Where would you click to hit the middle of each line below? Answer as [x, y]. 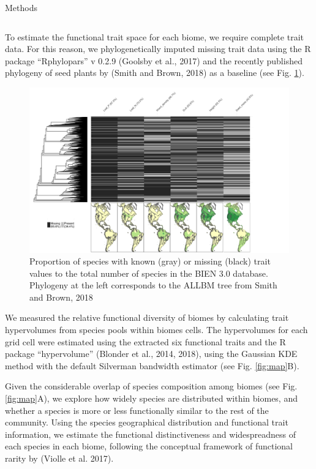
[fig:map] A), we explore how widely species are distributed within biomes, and [151, 398]
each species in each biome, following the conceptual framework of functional [149, 446]
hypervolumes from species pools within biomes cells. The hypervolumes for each [156, 330]
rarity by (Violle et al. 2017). [59, 458]
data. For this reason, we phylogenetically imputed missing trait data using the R [158, 49]
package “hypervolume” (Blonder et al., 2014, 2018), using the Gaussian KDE [151, 354]
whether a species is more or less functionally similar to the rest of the [137, 410]
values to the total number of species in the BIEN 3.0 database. [149, 273]
